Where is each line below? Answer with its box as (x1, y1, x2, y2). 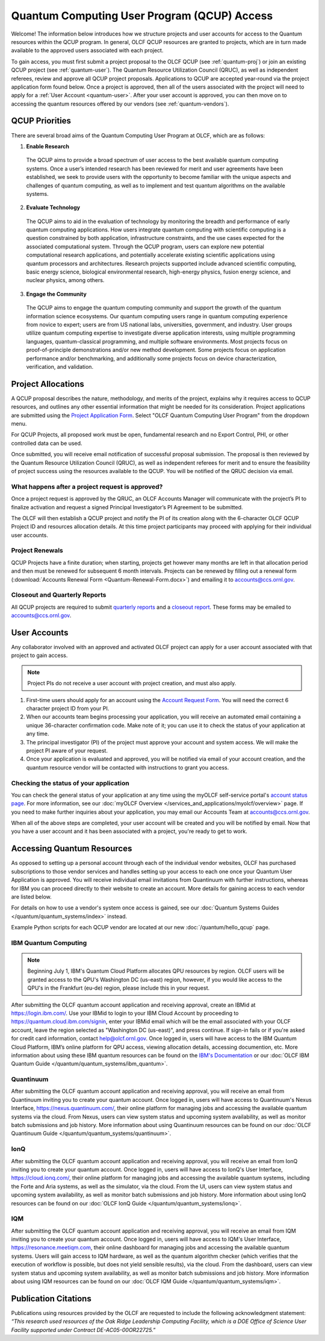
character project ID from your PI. (26, 705, 110, 712)
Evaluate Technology (26, 204, 81, 211)
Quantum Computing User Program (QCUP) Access (11, 9, 273, 22)
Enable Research (26, 142, 69, 150)
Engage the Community (26, 290, 87, 298)
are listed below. (11, 893, 52, 900)
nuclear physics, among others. (26, 277, 105, 284)
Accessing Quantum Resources (11, 844, 132, 854)
